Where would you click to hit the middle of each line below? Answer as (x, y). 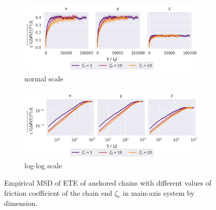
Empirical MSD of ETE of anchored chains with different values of (108, 183)
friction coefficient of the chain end (58, 192)
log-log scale (43, 166)
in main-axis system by (159, 192)
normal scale (44, 79)
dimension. (21, 203)
